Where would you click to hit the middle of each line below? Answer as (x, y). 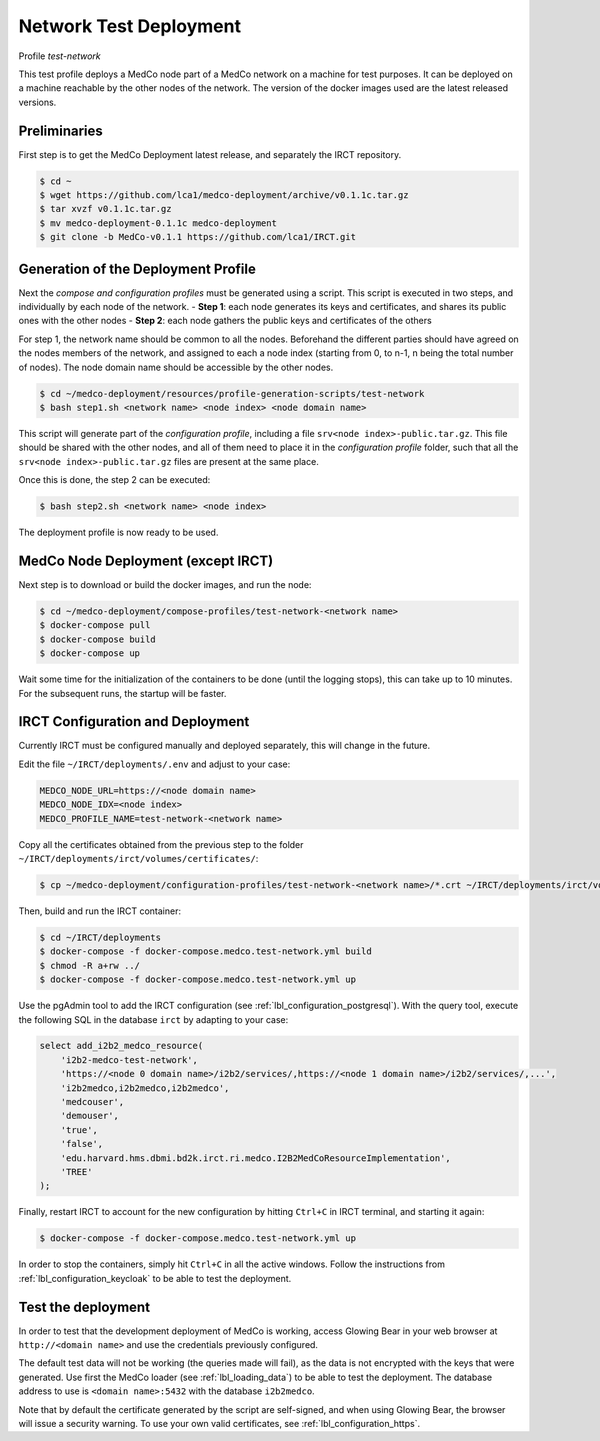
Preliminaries (61, 130)
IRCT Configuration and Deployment (134, 721)
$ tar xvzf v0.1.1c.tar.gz (105, 209)
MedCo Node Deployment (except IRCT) (146, 560)
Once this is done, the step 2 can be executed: (114, 480)
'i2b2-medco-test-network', (129, 1059)
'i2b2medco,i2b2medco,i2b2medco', (145, 1088)
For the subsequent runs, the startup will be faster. (122, 693)
